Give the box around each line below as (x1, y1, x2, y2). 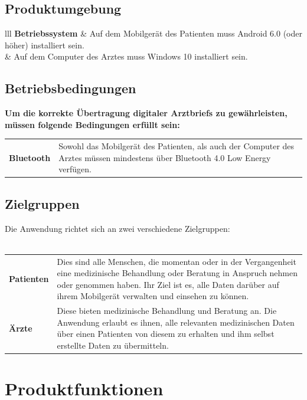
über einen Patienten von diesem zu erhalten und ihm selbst (57, 327, 275, 340)
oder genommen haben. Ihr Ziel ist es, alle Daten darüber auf (57, 278, 279, 290)
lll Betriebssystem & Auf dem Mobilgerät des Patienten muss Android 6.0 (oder (5, 27, 302, 40)
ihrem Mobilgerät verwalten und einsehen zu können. (57, 290, 249, 302)
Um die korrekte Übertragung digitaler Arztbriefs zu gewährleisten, (5, 107, 288, 119)
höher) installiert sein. (5, 38, 84, 51)
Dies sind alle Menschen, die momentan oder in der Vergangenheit (57, 255, 296, 267)
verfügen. (58, 163, 92, 175)
